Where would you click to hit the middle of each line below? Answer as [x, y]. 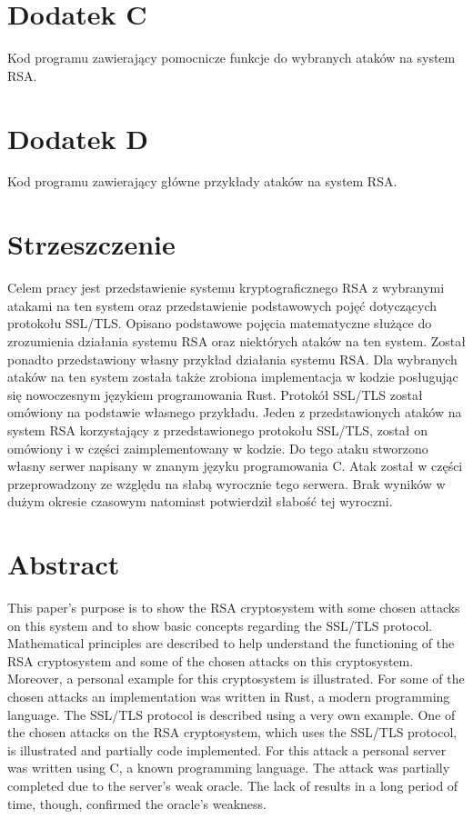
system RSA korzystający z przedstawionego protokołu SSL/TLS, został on [217, 429]
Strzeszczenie [91, 244]
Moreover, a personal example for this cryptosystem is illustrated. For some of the [236, 679]
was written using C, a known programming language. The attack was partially [229, 768]
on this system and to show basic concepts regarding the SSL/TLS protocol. [220, 625]
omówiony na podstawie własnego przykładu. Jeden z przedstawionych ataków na [235, 412]
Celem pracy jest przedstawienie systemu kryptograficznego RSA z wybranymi [226, 288]
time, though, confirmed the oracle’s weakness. [137, 803]
